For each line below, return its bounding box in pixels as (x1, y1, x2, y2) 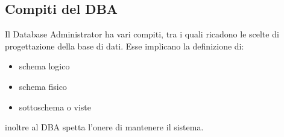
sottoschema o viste (19, 100, 91, 113)
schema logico (19, 60, 70, 72)
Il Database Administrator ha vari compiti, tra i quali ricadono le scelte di (5, 28, 279, 40)
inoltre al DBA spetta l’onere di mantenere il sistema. (5, 121, 204, 133)
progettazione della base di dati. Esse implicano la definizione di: (5, 39, 244, 52)
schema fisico (19, 80, 67, 92)
